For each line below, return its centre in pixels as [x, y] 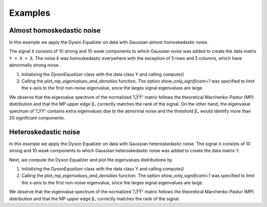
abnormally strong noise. [35, 65]
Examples [30, 13]
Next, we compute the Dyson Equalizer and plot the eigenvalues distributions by [91, 160]
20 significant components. [37, 118]
